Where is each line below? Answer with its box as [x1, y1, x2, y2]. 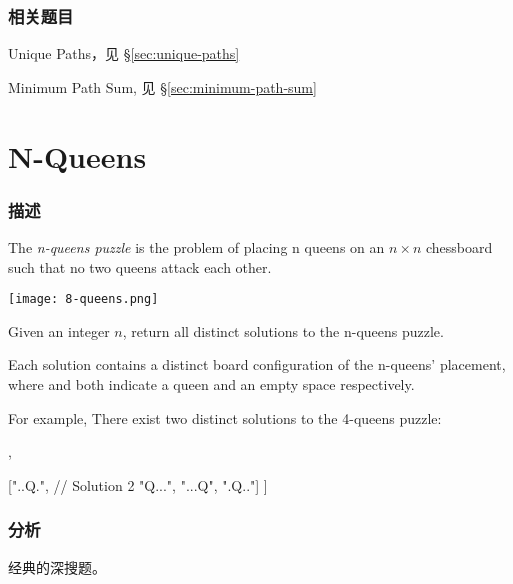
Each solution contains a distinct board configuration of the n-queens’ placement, [8, 354, 506, 375]
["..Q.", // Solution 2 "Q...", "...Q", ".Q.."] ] [8, 474, 268, 495]
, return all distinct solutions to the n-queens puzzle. [122, 320, 444, 341]
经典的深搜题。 [8, 556, 106, 577]
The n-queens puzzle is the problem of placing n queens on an [8, 237, 385, 257]
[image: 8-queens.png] [8, 292, 159, 307]
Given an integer [8, 320, 110, 341]
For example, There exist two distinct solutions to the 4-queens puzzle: [8, 407, 442, 428]
